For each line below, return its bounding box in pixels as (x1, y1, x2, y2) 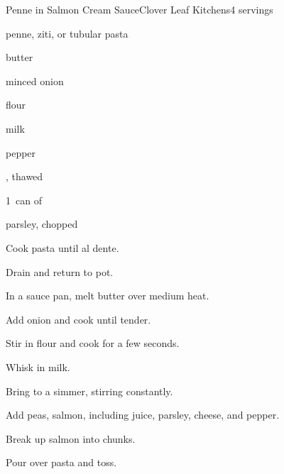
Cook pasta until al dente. (6, 240, 119, 255)
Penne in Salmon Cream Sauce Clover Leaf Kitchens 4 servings (6, 2, 273, 16)
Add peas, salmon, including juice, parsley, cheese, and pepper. (6, 407, 280, 422)
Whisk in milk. (6, 359, 70, 374)
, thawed (6, 169, 43, 184)
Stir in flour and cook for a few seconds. (6, 336, 180, 351)
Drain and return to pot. (6, 264, 114, 279)
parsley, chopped (6, 216, 78, 231)
